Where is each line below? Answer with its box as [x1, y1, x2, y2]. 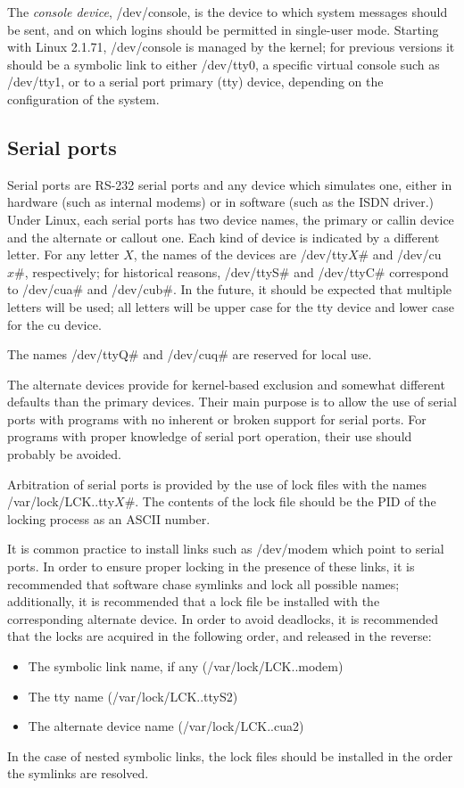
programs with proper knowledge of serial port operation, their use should [7, 427, 412, 446]
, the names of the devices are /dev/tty [133, 245, 348, 264]
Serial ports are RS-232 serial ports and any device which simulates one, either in [7, 175, 452, 193]
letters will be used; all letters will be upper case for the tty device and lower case [7, 297, 455, 316]
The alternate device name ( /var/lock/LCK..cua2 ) [28, 717, 304, 735]
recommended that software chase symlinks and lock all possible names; [7, 574, 400, 593]
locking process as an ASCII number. [7, 509, 211, 528]
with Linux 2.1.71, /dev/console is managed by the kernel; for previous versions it [7, 37, 455, 56]
